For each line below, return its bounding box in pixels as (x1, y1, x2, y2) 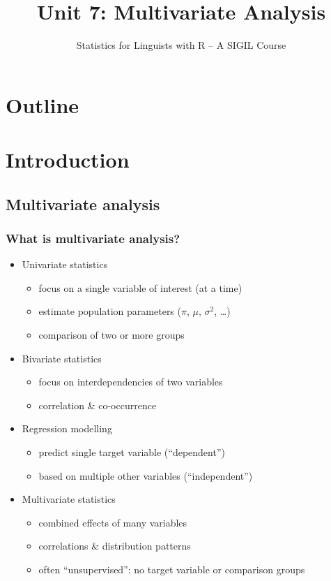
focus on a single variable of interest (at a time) (38, 280, 243, 295)
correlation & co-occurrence (38, 397, 157, 412)
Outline (6, 90, 79, 119)
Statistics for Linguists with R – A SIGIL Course (76, 38, 286, 52)
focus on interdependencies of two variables (38, 374, 223, 389)
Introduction (6, 145, 130, 174)
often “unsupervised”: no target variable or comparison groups (38, 562, 305, 576)
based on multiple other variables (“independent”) (38, 468, 253, 483)
